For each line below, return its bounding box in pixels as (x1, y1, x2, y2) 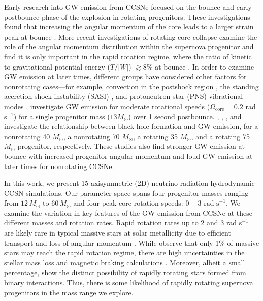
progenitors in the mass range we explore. (4, 287, 134, 297)
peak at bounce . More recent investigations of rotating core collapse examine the (4, 31, 257, 42)
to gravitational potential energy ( (4, 61, 110, 72)
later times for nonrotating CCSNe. (4, 160, 114, 171)
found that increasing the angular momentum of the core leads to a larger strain (4, 21, 254, 32)
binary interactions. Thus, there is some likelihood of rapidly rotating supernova (4, 277, 253, 288)
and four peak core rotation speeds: (73, 197, 183, 208)
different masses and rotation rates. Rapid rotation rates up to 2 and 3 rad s (4, 217, 242, 228)
